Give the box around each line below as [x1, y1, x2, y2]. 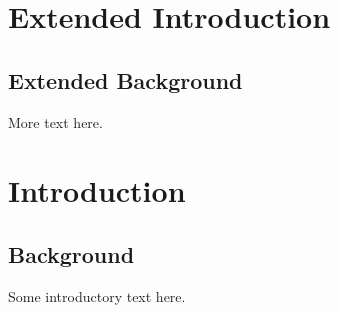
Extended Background [8, 64, 243, 95]
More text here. [8, 111, 103, 132]
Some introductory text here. [8, 285, 186, 306]
